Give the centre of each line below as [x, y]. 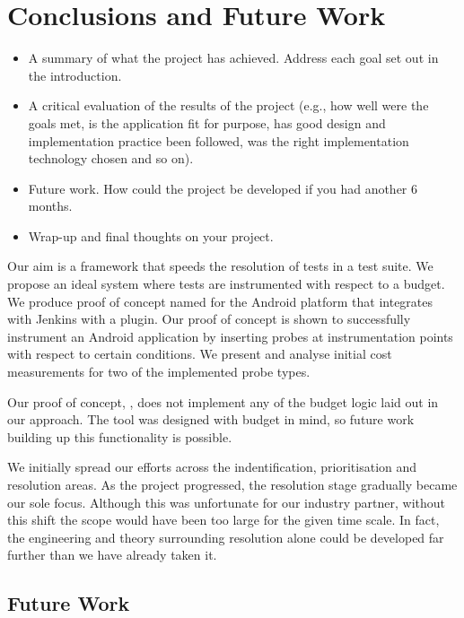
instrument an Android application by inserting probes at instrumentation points [230, 336]
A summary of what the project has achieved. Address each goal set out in [233, 58]
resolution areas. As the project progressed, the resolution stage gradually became [232, 484]
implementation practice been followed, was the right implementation [219, 140]
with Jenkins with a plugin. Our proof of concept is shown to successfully [209, 319]
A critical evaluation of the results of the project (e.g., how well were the [228, 105]
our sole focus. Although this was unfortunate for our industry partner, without [227, 502]
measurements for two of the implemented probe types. [159, 372]
